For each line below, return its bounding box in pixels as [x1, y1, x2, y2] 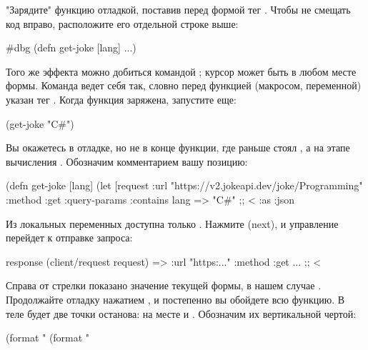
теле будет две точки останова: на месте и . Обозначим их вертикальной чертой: [6, 306, 357, 321]
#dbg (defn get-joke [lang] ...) [6, 40, 136, 55]
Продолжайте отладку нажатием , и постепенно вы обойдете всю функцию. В [6, 291, 345, 306]
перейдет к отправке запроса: [6, 230, 133, 245]
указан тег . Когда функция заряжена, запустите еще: [6, 91, 237, 106]
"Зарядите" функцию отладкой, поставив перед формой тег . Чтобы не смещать [6, 2, 351, 16]
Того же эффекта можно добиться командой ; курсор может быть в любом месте [6, 64, 357, 79]
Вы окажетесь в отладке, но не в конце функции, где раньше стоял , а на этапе [6, 140, 350, 155]
